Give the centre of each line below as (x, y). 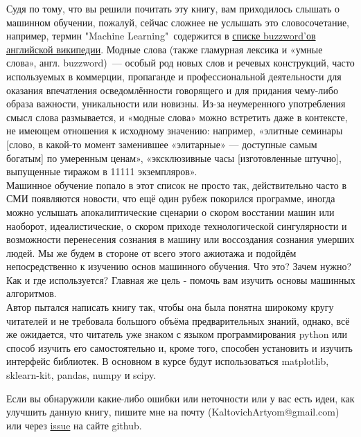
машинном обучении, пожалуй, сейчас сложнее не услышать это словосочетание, (178, 22)
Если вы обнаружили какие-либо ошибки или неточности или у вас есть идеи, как (180, 398)
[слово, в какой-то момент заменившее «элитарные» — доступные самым (162, 144)
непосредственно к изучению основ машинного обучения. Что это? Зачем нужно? (179, 266)
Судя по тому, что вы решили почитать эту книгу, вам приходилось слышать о (173, 8)
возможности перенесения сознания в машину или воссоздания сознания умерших (180, 239)
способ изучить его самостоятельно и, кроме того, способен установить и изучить (179, 347)
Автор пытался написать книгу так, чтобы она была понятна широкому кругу (170, 307)
